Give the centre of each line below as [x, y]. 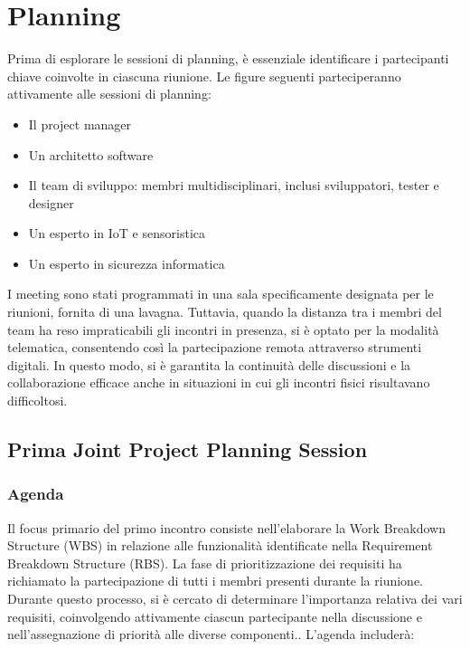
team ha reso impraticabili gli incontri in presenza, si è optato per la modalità [223, 329]
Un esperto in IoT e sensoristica [117, 233]
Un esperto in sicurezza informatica [127, 263]
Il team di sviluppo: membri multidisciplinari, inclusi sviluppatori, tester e [234, 185]
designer [51, 202]
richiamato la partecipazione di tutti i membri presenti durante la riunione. [216, 581]
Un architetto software [91, 154]
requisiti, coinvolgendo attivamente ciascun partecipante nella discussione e [215, 616]
